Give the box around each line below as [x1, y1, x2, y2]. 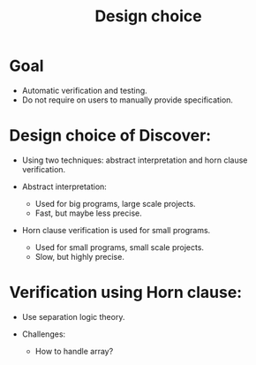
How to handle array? [34, 346, 114, 356]
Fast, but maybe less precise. [34, 208, 143, 218]
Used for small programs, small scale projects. [34, 241, 205, 253]
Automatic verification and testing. [21, 85, 147, 95]
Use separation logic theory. [21, 311, 125, 322]
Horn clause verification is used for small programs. [21, 224, 211, 235]
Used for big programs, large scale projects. [34, 198, 196, 209]
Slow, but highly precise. [34, 251, 125, 262]
